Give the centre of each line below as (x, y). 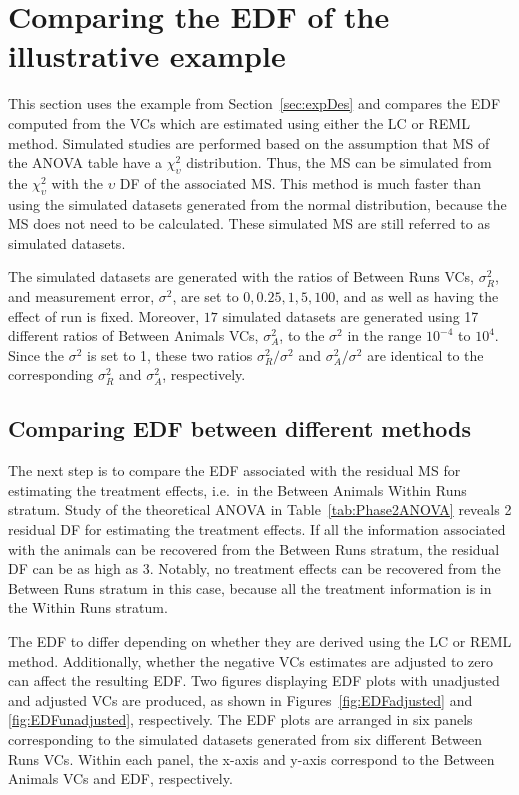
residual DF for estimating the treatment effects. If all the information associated (257, 529)
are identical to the (425, 354)
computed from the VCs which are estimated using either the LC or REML (239, 122)
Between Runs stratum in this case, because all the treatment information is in (250, 587)
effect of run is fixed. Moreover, (104, 315)
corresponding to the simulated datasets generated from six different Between (245, 738)
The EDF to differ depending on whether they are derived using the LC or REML (260, 640)
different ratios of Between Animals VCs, (133, 335)
